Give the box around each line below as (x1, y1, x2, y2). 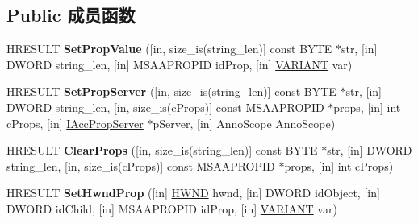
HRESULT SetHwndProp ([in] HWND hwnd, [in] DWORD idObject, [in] (6, 184, 380, 201)
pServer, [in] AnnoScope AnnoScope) (153, 114, 336, 131)
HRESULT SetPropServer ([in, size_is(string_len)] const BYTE (6, 83, 336, 100)
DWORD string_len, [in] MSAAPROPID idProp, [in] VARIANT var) (6, 56, 353, 72)
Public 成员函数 (6, 2, 136, 27)
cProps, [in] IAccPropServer (6, 114, 144, 131)
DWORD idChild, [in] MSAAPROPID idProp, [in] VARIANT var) (6, 200, 337, 217)
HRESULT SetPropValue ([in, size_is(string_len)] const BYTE (6, 40, 332, 57)
